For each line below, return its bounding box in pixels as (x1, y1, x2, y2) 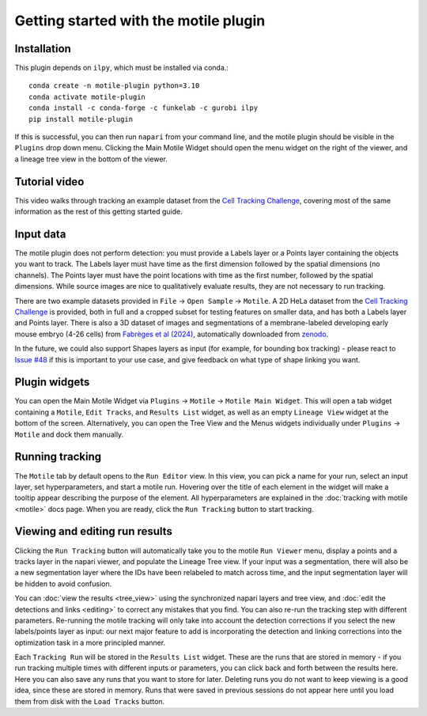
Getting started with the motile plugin (14, 12, 266, 29)
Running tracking (14, 450, 102, 464)
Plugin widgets (14, 376, 90, 389)
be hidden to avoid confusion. (14, 578, 112, 589)
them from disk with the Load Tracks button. (14, 696, 165, 706)
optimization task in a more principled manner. (14, 638, 166, 647)
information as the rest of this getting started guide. (14, 206, 183, 217)
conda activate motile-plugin (28, 92, 146, 101)
